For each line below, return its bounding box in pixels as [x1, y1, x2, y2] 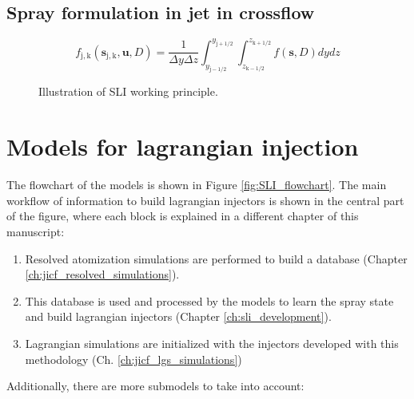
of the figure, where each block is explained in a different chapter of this [6, 207, 359, 224]
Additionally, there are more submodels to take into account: [6, 377, 305, 394]
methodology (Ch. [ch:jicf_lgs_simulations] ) [25, 350, 242, 367]
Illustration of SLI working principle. [38, 83, 218, 100]
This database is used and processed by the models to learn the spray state [25, 292, 394, 309]
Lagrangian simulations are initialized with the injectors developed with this [25, 334, 399, 351]
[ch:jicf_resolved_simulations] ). [25, 266, 180, 282]
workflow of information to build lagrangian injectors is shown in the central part [6, 192, 404, 208]
